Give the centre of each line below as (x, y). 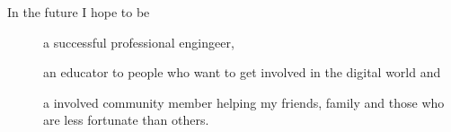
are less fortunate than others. (126, 120)
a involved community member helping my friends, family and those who (244, 102)
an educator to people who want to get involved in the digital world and (242, 72)
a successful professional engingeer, (139, 42)
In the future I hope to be (79, 12)
